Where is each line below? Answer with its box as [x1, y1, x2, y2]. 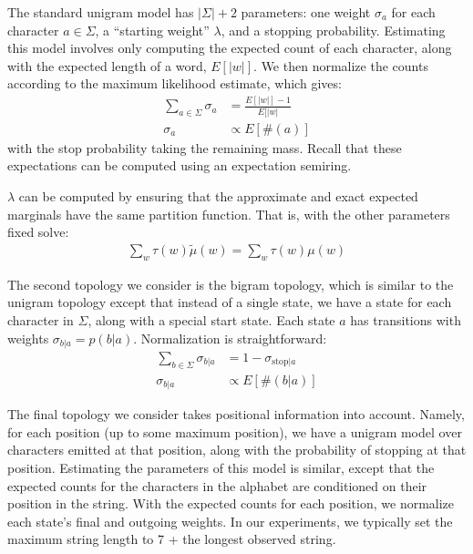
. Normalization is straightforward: [133, 328, 327, 347]
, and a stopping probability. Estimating [221, 20, 446, 39]
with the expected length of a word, [7, 56, 207, 75]
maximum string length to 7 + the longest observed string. [7, 529, 336, 549]
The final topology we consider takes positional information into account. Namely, [7, 405, 465, 424]
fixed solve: [7, 222, 69, 241]
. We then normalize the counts [253, 56, 428, 75]
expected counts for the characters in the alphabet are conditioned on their [7, 476, 427, 495]
